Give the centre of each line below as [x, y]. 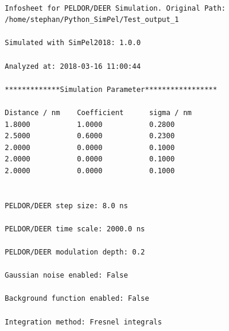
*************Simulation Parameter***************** [111, 89]
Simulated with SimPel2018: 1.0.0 [73, 43]
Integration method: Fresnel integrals [83, 322]
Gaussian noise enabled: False [66, 276]
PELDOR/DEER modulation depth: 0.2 [75, 252]
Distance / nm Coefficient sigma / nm [98, 112]
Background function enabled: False [77, 299]
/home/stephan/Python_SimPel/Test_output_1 [92, 20]
